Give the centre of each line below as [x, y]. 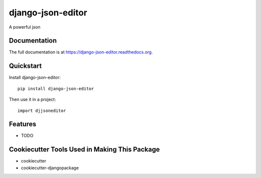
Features [22, 124]
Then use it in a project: [32, 99]
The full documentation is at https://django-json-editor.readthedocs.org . [81, 52]
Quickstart [25, 66]
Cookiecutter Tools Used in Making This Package [84, 150]
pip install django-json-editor [56, 89]
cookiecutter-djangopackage [50, 168]
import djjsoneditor [42, 110]
